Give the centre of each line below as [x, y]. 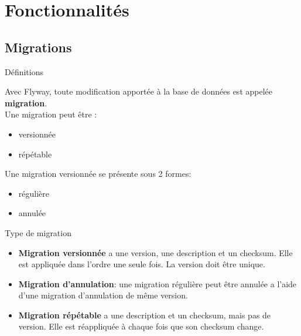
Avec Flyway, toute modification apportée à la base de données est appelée [138, 91]
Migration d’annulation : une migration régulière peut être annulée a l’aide [158, 283]
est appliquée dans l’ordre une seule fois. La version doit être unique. [142, 264]
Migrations [38, 47]
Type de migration [38, 232]
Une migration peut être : [51, 114]
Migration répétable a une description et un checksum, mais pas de [145, 315]
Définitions [24, 71]
